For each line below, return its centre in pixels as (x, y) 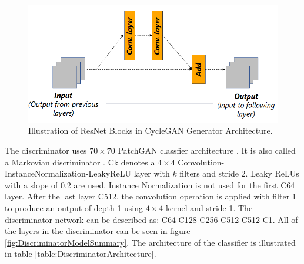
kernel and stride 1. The (209, 207)
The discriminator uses (46, 150)
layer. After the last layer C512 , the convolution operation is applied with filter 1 (151, 196)
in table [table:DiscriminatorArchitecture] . (81, 254)
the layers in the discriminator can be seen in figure (98, 231)
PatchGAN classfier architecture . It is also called (207, 150)
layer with (152, 173)
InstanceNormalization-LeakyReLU (68, 173)
